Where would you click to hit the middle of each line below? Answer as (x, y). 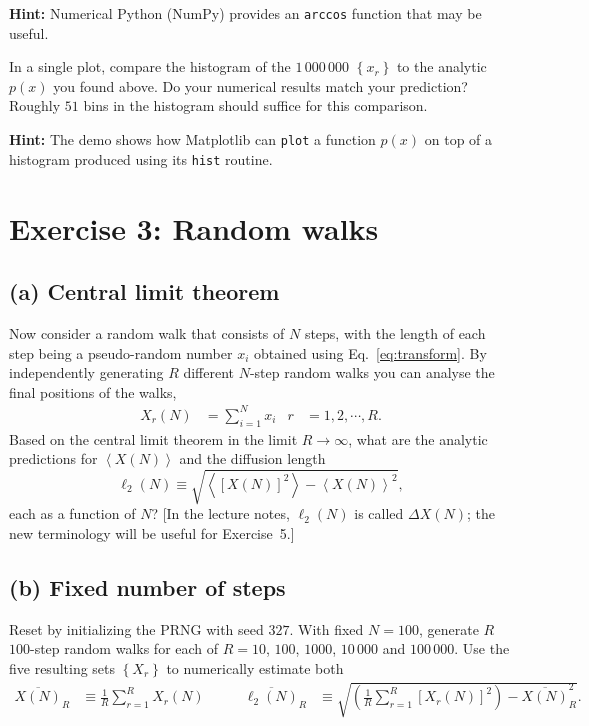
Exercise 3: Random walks (194, 227)
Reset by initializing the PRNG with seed (136, 628)
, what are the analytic (418, 438)
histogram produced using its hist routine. (141, 158)
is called (379, 513)
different (209, 372)
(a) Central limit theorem (144, 291)
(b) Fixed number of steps (147, 586)
